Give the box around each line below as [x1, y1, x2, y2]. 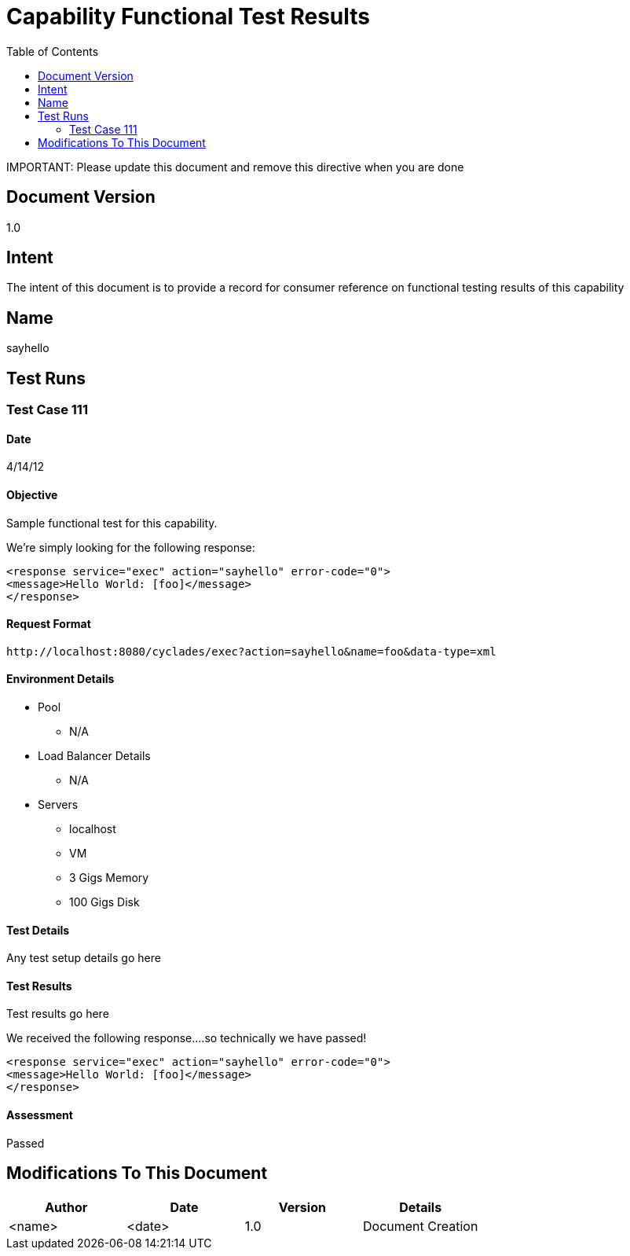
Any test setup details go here [6, 951, 161, 965]
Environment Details [6, 672, 115, 686]
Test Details [6, 923, 70, 937]
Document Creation [363, 1217, 478, 1234]
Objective [6, 487, 58, 501]
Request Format [6, 617, 91, 631]
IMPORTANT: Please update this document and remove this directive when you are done [6, 160, 464, 174]
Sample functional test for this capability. [6, 516, 218, 530]
